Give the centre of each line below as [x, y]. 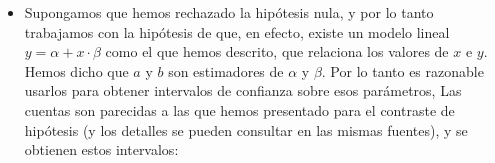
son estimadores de [226, 70]
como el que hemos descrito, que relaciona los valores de [277, 51]
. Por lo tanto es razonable [402, 70]
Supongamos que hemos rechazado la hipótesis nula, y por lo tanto [229, 12]
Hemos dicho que [76, 70]
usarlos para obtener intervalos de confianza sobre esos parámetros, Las [243, 90]
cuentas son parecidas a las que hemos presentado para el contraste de [239, 109]
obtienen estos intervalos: [101, 149]
